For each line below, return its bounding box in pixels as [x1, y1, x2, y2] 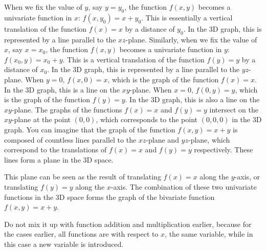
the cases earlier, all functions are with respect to [4, 229, 159, 239]
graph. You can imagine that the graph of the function [4, 124, 175, 134]
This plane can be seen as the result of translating [4, 171, 161, 182]
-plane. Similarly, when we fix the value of [125, 34, 257, 44]
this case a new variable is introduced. [4, 238, 124, 249]
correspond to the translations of [4, 144, 107, 155]
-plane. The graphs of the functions [11, 104, 122, 115]
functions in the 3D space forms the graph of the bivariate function [4, 191, 215, 202]
